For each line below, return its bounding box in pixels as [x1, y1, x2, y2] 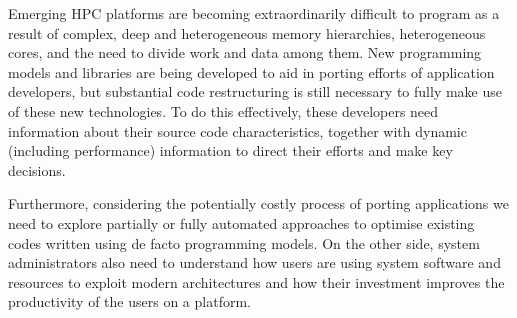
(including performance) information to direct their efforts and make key [8, 140, 453, 161]
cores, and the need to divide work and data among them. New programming [8, 42, 482, 63]
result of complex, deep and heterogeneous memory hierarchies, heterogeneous [8, 22, 486, 43]
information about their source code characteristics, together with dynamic [8, 120, 467, 141]
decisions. [8, 159, 66, 180]
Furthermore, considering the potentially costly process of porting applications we [8, 193, 509, 214]
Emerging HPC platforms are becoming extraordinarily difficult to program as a [8, 3, 500, 23]
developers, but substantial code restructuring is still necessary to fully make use [8, 81, 502, 102]
